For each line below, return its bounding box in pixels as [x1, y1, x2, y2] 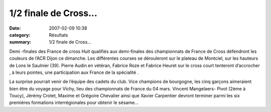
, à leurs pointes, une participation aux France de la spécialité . [9, 69, 139, 75]
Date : [9, 25, 21, 31]
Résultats [49, 32, 68, 38]
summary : [9, 39, 32, 45]
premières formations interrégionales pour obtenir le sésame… [9, 99, 139, 105]
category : [9, 32, 31, 38]
